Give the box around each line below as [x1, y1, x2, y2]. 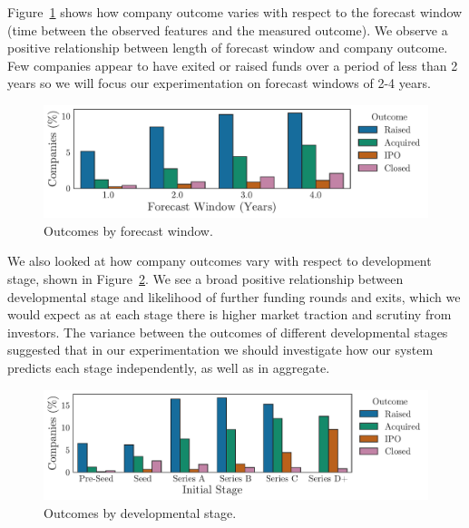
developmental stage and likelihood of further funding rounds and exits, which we [7, 287, 461, 306]
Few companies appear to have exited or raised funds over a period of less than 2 [7, 55, 458, 74]
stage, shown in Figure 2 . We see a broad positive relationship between [7, 269, 404, 288]
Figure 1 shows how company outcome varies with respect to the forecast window [7, 3, 463, 21]
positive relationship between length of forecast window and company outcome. [7, 38, 448, 57]
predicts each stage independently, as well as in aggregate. [7, 357, 330, 376]
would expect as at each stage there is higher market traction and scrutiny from [7, 305, 452, 324]
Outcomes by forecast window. [44, 220, 213, 240]
